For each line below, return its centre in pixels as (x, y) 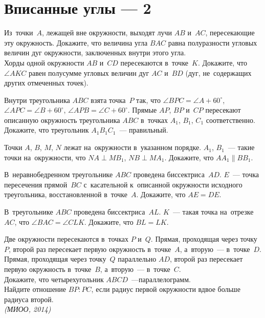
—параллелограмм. (161, 279)
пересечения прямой (36, 184)
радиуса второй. (29, 299)
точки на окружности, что (45, 157)
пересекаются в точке (154, 62)
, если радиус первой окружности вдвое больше (166, 289)
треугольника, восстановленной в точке (66, 194)
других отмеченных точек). (46, 83)
